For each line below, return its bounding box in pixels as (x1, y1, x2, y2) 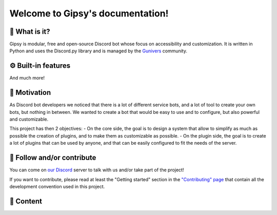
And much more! (9, 75, 45, 81)
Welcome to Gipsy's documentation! (9, 8, 169, 19)
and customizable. (9, 116, 49, 123)
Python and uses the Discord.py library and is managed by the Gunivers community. (9, 48, 187, 54)
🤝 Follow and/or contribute (9, 153, 96, 162)
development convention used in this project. (9, 183, 105, 189)
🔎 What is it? (9, 27, 51, 36)
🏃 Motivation (9, 88, 51, 97)
